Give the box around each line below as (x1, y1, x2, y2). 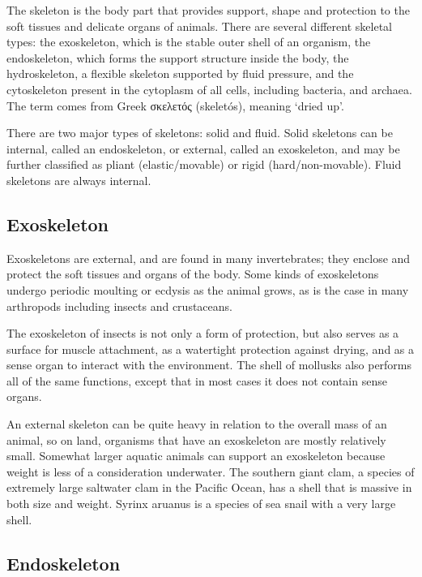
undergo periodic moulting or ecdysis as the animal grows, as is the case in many (6, 281, 409, 298)
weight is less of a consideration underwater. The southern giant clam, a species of (6, 463, 415, 480)
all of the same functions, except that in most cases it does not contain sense (6, 372, 387, 389)
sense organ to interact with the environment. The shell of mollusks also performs (6, 356, 412, 373)
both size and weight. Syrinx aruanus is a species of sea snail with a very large (6, 495, 396, 512)
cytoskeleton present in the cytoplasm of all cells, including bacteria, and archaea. (6, 80, 412, 97)
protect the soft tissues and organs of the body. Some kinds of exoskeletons (6, 265, 379, 282)
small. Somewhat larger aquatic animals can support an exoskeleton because (6, 447, 386, 464)
